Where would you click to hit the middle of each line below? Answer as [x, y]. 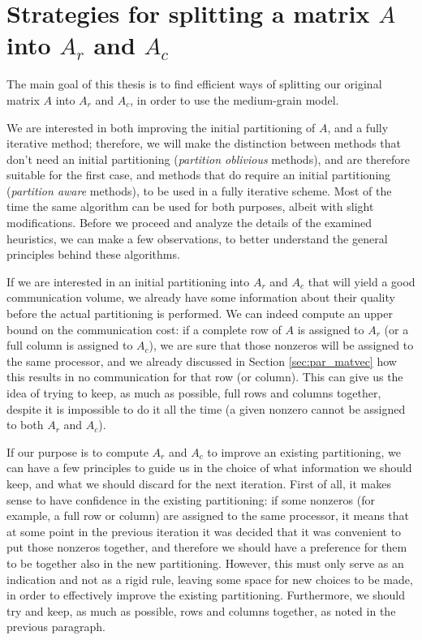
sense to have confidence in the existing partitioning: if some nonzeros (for [191, 499]
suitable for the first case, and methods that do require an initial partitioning [199, 175]
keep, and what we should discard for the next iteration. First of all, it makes [199, 483]
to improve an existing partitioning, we [304, 451]
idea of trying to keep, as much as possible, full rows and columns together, [194, 393]
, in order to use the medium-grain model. [235, 99]
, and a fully [358, 127]
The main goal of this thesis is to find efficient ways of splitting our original [194, 84]
